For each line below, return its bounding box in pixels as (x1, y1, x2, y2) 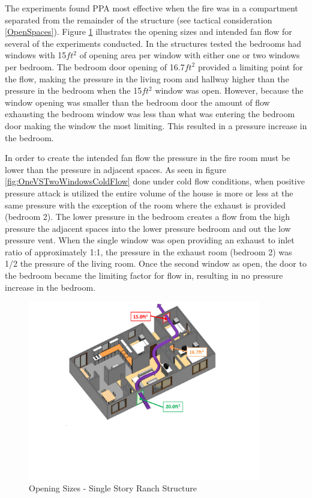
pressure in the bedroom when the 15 (5, 84, 142, 97)
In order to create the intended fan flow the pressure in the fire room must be (5, 151, 290, 164)
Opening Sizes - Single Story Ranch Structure (29, 482, 197, 494)
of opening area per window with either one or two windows (79, 49, 300, 61)
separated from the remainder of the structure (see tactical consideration (5, 13, 272, 26)
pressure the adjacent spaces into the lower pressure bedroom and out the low (5, 222, 291, 234)
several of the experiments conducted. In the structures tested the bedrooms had (5, 37, 302, 49)
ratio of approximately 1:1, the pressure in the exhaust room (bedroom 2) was (5, 245, 292, 258)
